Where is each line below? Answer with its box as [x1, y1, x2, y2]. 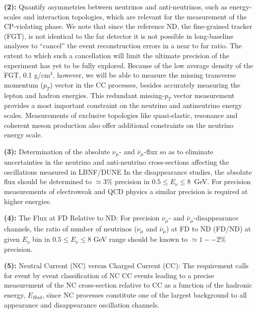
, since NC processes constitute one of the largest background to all [42, 290, 247, 300]
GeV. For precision [194, 176, 251, 187]
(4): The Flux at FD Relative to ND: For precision [4, 212, 160, 223]
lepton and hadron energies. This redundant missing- [4, 90, 165, 100]
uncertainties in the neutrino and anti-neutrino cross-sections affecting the [4, 157, 229, 167]
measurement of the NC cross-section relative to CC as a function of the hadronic [4, 280, 253, 290]
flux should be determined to [4, 176, 92, 187]
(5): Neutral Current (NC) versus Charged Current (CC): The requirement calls [4, 260, 249, 271]
